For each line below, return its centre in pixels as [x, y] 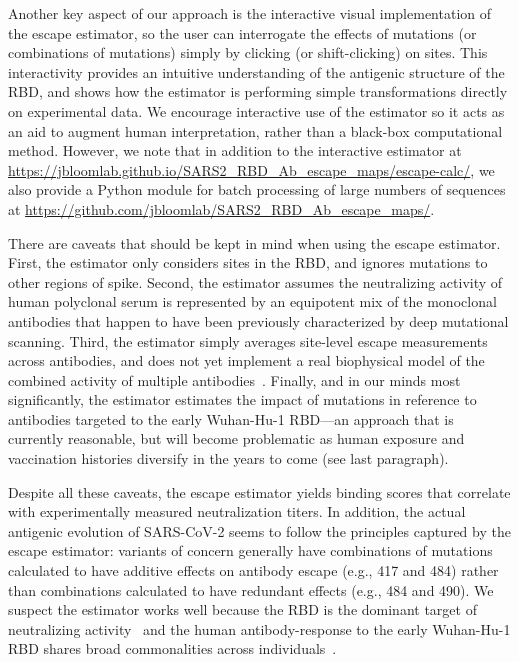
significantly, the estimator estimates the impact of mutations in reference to [242, 399]
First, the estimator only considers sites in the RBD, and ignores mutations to [248, 262]
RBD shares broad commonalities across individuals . [172, 648]
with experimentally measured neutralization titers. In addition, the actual [237, 511]
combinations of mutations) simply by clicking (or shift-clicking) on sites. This [248, 52]
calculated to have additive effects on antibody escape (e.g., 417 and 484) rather [253, 570]
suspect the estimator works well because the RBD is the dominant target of [242, 609]
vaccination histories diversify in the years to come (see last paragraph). [228, 458]
